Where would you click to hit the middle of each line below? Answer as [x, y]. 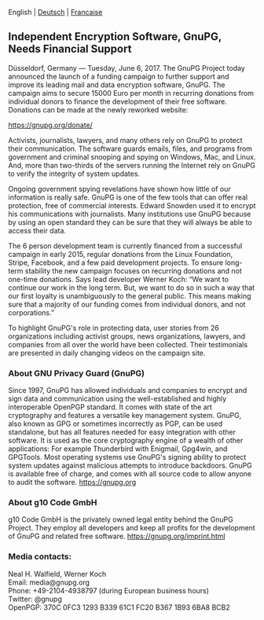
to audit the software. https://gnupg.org [72, 482]
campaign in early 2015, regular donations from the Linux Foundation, [121, 254]
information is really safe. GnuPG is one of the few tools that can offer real [128, 197]
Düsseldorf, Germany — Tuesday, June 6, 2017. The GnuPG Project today [126, 68]
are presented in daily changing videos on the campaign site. [107, 353]
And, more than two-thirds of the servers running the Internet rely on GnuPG [132, 165]
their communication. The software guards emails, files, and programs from [130, 149]
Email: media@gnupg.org [49, 582]
